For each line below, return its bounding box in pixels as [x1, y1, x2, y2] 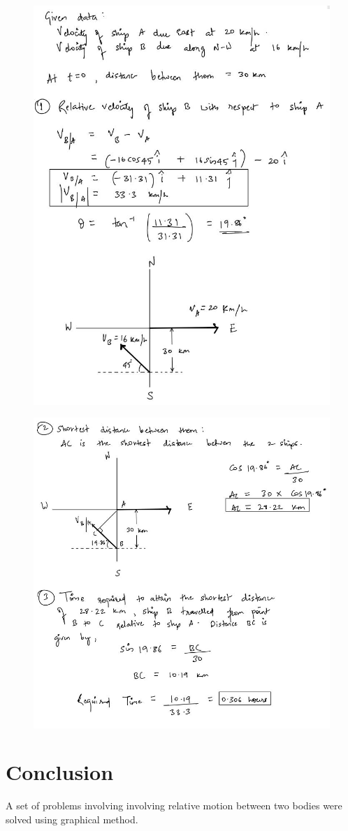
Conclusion [6, 758, 114, 786]
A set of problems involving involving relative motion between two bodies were [6, 798, 342, 813]
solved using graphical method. [6, 811, 138, 826]
